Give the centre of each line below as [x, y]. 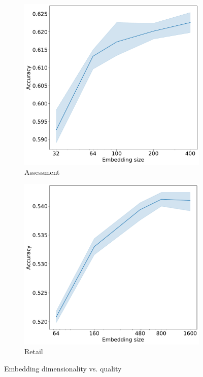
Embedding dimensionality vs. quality [63, 368]
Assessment [42, 172]
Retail [34, 351]
